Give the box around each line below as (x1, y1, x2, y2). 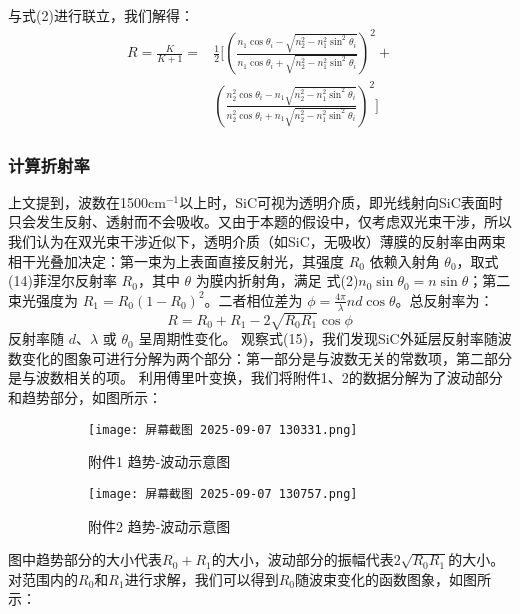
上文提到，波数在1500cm (8, 191, 166, 212)
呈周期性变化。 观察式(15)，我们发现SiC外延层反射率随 (138, 328, 498, 349)
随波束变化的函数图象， (294, 568, 449, 589)
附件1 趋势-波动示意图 (88, 451, 231, 472)
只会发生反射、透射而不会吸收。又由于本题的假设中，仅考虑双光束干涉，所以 (8, 211, 512, 232)
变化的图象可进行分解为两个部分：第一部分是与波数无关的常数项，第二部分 (21, 347, 512, 368)
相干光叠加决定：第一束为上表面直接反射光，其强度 (8, 250, 344, 271)
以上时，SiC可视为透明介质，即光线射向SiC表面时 (179, 191, 503, 212)
